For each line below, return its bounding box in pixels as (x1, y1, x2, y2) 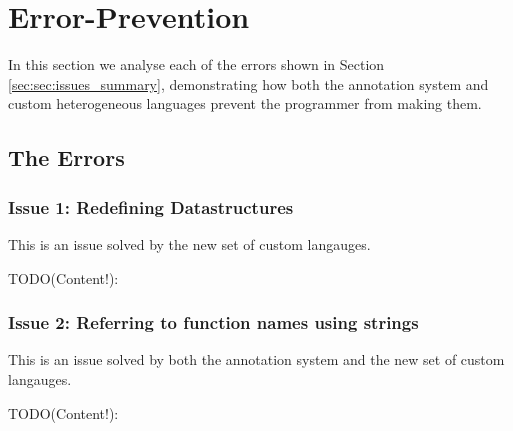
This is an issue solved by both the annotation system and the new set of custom (8, 349, 505, 370)
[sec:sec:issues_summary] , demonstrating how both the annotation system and (8, 73, 489, 94)
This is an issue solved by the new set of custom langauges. (8, 233, 371, 254)
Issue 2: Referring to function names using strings (8, 310, 419, 335)
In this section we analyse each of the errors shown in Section (8, 54, 385, 75)
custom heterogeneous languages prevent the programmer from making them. (8, 93, 482, 114)
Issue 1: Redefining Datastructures (8, 194, 294, 219)
